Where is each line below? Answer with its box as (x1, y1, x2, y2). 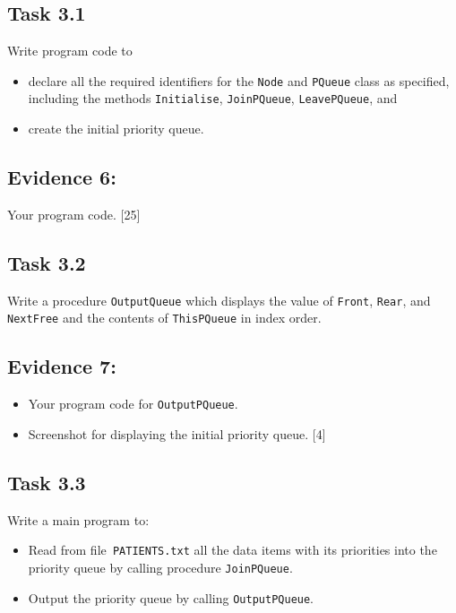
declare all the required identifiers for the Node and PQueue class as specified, (28, 71, 450, 90)
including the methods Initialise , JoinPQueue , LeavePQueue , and (28, 89, 398, 108)
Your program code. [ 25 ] (7, 204, 141, 223)
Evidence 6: (7, 163, 116, 191)
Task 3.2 (7, 248, 86, 276)
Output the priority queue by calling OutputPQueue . (28, 588, 314, 607)
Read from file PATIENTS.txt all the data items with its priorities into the (28, 540, 437, 559)
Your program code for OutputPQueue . (28, 394, 238, 413)
